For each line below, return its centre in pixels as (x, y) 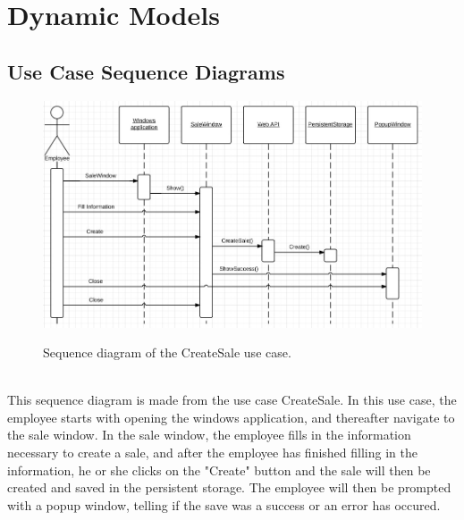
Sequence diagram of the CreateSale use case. (167, 352)
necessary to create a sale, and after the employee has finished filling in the (212, 453)
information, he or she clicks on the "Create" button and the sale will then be (219, 470)
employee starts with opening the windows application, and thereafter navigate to (231, 417)
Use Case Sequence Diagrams (146, 71)
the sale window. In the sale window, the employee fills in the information (209, 435)
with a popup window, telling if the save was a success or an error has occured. (224, 504)
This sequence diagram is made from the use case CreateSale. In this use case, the (232, 400)
